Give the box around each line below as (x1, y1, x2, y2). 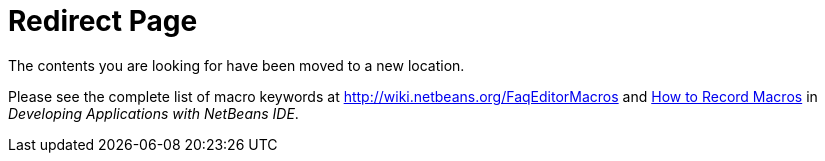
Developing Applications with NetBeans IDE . (8, 104, 299, 122)
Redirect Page (8, 4, 198, 38)
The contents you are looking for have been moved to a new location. (8, 56, 465, 74)
